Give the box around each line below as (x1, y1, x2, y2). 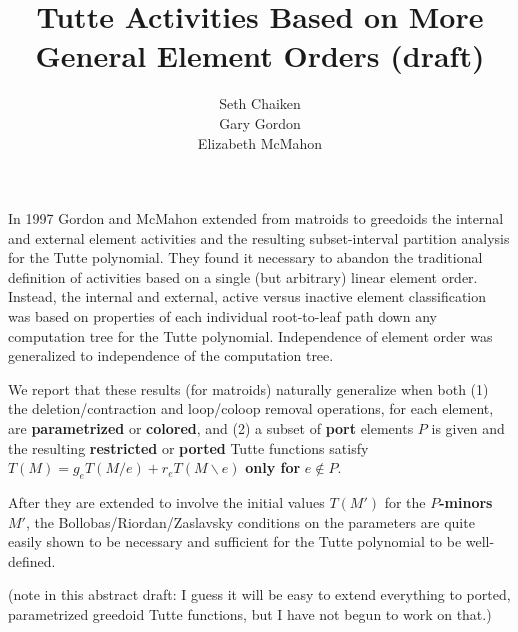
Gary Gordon (219, 112, 301, 133)
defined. (8, 550, 56, 571)
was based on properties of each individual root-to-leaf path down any (8, 306, 437, 327)
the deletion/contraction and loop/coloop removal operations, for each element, (8, 398, 494, 419)
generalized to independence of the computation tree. (8, 345, 334, 366)
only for (245, 457, 301, 478)
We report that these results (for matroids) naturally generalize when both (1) (8, 378, 489, 399)
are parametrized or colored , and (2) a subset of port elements (8, 418, 414, 439)
